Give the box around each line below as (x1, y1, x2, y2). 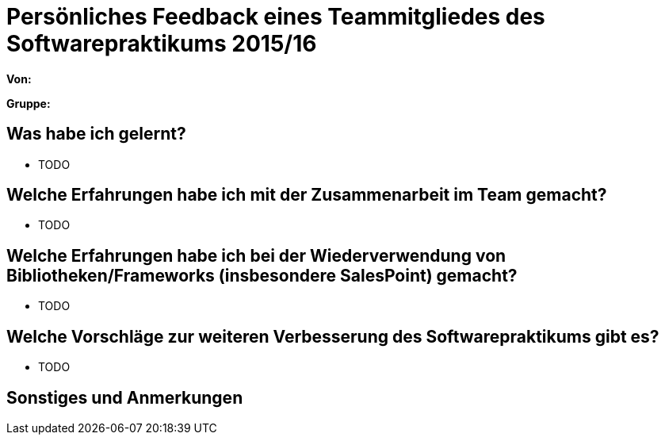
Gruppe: (6, 96, 51, 110)
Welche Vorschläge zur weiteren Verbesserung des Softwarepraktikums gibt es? (6, 326, 659, 347)
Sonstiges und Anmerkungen (6, 387, 243, 408)
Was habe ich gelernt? (6, 124, 186, 144)
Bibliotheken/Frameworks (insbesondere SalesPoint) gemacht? (6, 265, 518, 286)
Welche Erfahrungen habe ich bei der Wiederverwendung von (6, 245, 506, 266)
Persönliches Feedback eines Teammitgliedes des (6, 3, 545, 30)
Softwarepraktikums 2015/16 (6, 30, 317, 57)
